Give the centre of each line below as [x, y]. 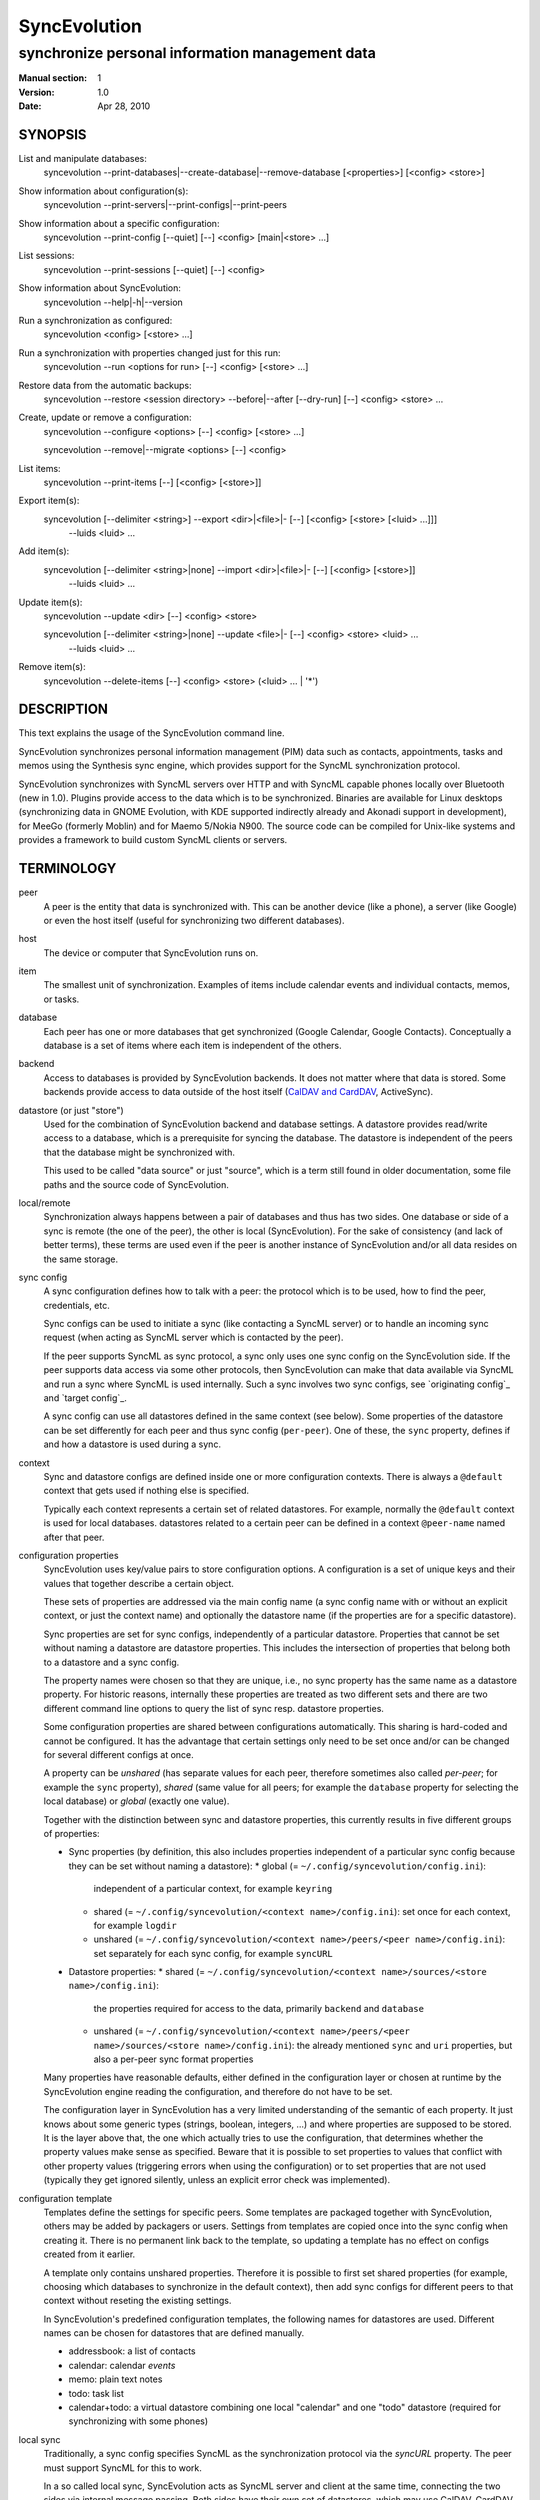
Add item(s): [44, 551]
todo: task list [96, 2393]
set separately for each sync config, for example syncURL [213, 1953]
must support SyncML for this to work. [122, 2467]
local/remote [44, 1202]
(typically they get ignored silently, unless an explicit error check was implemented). [216, 2180]
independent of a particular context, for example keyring [213, 1889]
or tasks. [61, 999]
